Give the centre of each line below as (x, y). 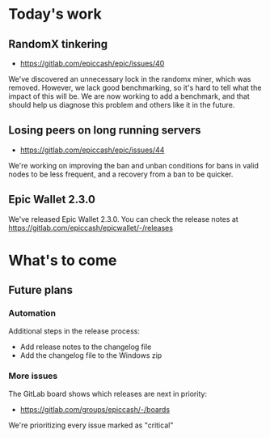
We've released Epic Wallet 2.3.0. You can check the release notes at (123, 219)
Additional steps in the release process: (74, 331)
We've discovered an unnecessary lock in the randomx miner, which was (130, 79)
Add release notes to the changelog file (86, 347)
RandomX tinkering (58, 44)
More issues (33, 376)
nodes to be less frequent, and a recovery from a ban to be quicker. (121, 174)
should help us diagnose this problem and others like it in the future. (122, 105)
